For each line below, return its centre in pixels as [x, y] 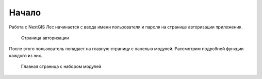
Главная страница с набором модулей [61, 66]
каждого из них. [26, 55]
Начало [25, 13]
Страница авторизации [45, 38]
